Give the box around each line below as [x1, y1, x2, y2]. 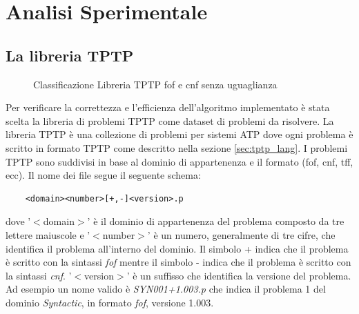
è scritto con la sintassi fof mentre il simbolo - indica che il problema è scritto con [6, 255, 351, 269]
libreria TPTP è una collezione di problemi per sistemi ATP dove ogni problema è [6, 127, 353, 141]
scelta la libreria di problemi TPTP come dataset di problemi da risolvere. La [6, 113, 334, 128]
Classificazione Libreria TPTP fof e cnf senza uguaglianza [33, 77, 278, 91]
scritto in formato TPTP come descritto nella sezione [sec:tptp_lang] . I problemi [6, 140, 348, 155]
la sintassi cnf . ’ [6, 268, 72, 282]
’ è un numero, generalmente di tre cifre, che [147, 227, 336, 242]
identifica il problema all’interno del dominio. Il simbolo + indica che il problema [6, 241, 349, 255]
